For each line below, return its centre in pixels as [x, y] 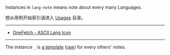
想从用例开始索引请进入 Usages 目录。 [46, 18]
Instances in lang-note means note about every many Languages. [74, 7]
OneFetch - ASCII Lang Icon [42, 33]
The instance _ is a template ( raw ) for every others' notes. [66, 47]
